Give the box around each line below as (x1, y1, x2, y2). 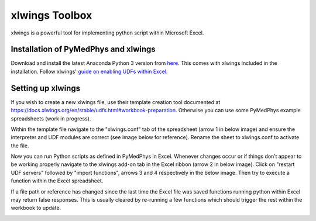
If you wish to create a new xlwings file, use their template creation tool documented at (11, 98, 221, 105)
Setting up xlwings (11, 83, 81, 93)
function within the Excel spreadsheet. (11, 177, 104, 184)
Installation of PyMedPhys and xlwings (11, 44, 156, 54)
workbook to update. (11, 205, 61, 212)
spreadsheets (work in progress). (11, 115, 91, 122)
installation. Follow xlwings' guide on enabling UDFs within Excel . (11, 68, 168, 75)
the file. (11, 142, 29, 149)
